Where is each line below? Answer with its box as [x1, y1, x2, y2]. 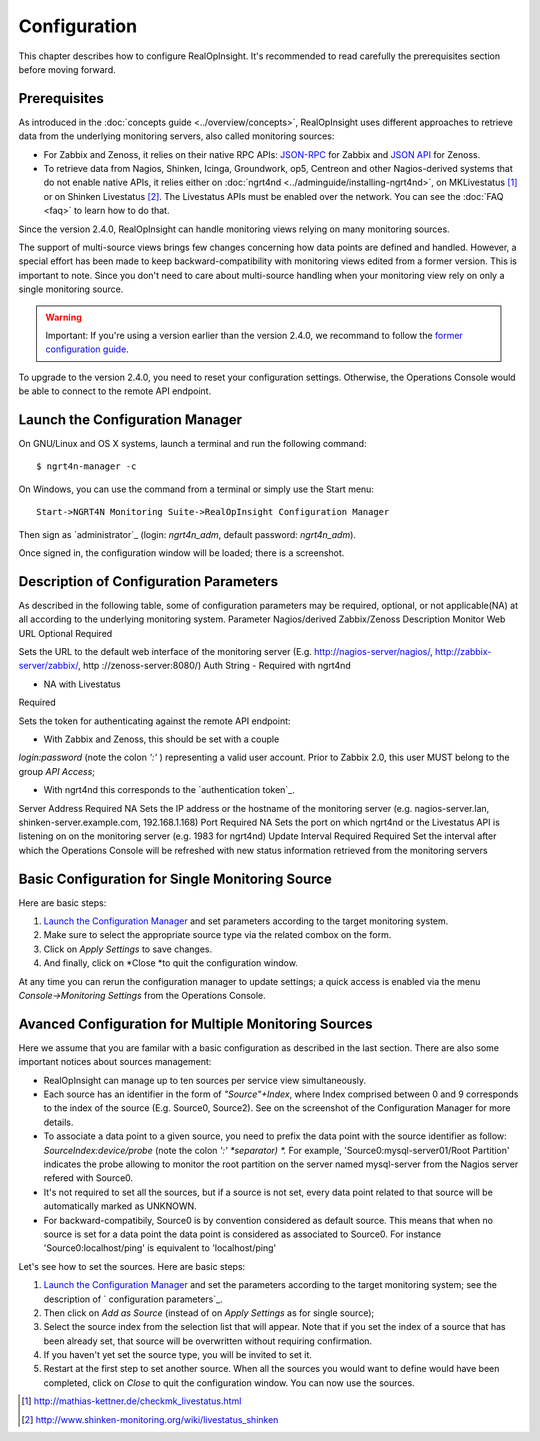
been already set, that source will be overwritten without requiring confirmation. [43, 1335, 373, 1347]
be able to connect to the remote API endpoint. [18, 385, 212, 397]
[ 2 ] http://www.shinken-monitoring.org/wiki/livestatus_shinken [21, 1413, 279, 1425]
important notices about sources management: [18, 1056, 212, 1068]
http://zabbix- [435, 646, 492, 658]
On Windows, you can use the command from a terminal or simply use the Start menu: [18, 483, 375, 495]
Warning [45, 311, 82, 323]
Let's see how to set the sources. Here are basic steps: [18, 1260, 246, 1272]
